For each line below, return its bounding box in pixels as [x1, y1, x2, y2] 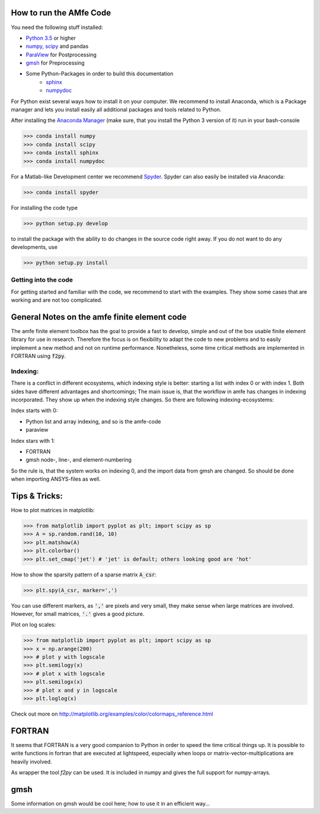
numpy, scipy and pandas [25, 43, 89, 50]
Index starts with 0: [11, 407, 58, 414]
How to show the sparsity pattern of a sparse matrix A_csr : [11, 571, 157, 578]
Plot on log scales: [11, 621, 56, 628]
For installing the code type [11, 204, 78, 211]
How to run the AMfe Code [11, 8, 111, 18]
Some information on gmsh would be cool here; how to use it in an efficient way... [11, 800, 210, 807]
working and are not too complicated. [11, 296, 103, 304]
